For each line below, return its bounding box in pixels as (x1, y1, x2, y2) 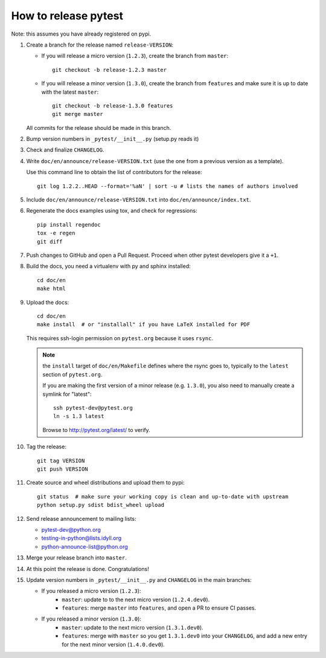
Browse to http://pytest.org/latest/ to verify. (42, 426, 150, 433)
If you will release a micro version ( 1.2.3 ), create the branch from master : (41, 52, 229, 60)
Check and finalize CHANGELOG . (26, 146, 104, 153)
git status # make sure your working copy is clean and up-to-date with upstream (37, 493, 289, 500)
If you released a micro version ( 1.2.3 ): (41, 587, 141, 595)
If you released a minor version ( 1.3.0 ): (41, 615, 142, 622)
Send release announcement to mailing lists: (26, 515, 136, 522)
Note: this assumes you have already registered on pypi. (11, 30, 152, 37)
